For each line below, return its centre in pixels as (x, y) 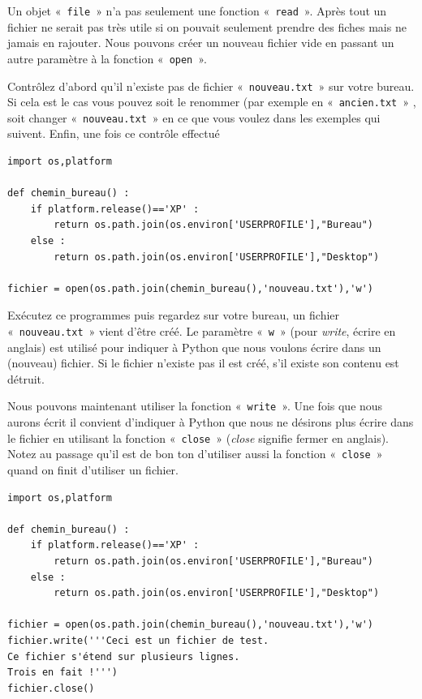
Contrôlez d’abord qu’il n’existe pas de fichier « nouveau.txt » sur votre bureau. (211, 86)
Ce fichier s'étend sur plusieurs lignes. (124, 656)
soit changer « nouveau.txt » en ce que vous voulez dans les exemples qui (194, 117)
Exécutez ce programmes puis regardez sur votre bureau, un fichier (174, 315)
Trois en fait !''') (63, 673)
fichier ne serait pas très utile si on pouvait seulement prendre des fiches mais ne (207, 26)
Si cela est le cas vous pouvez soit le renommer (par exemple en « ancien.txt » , (212, 102)
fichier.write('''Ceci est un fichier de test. (138, 640)
